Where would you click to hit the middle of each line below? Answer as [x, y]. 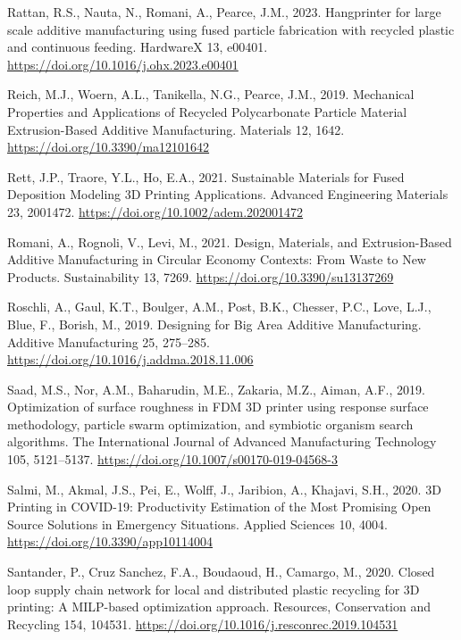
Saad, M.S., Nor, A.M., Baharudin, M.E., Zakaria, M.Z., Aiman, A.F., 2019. [216, 389]
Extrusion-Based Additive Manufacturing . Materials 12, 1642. [176, 129]
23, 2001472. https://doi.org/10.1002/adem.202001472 [155, 211]
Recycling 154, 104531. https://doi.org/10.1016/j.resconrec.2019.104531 [203, 623]
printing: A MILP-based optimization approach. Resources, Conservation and [219, 607]
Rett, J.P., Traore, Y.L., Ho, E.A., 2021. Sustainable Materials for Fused [206, 176]
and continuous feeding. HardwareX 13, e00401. [138, 47]
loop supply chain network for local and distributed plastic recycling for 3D [214, 589]
